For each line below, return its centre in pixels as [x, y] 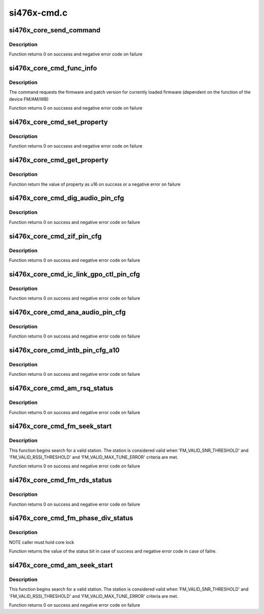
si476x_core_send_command [55, 30]
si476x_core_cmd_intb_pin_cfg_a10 [64, 350]
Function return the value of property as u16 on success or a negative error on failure [95, 184]
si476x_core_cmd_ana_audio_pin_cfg [67, 312]
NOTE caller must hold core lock [42, 542]
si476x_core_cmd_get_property [59, 160]
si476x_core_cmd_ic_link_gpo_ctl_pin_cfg [75, 274]
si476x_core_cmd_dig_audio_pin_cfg [66, 198]
